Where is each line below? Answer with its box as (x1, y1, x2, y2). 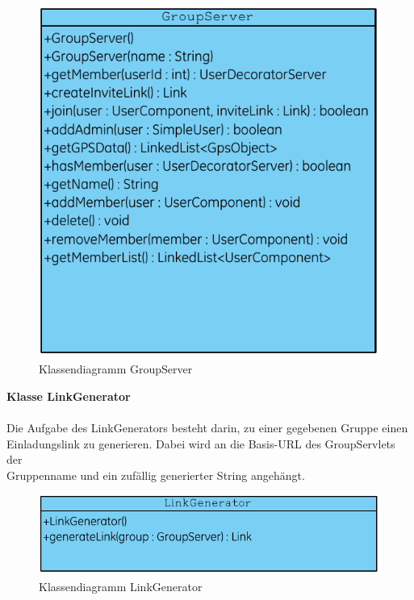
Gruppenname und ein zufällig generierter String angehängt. (6, 466, 305, 483)
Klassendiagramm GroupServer (39, 360, 193, 377)
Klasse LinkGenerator (6, 387, 131, 404)
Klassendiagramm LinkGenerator (39, 578, 203, 595)
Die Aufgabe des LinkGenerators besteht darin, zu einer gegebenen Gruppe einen (6, 419, 408, 436)
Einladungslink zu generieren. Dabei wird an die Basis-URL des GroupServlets (6, 435, 395, 452)
